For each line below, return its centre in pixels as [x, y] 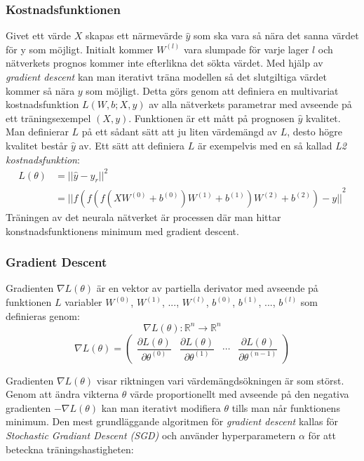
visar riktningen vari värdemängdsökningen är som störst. [220, 380]
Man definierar [37, 132]
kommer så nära [40, 90]
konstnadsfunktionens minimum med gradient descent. [122, 230]
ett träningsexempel [48, 118]
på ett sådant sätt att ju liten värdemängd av [180, 132]
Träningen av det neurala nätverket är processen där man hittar [143, 217]
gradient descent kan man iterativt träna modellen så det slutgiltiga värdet [166, 76]
